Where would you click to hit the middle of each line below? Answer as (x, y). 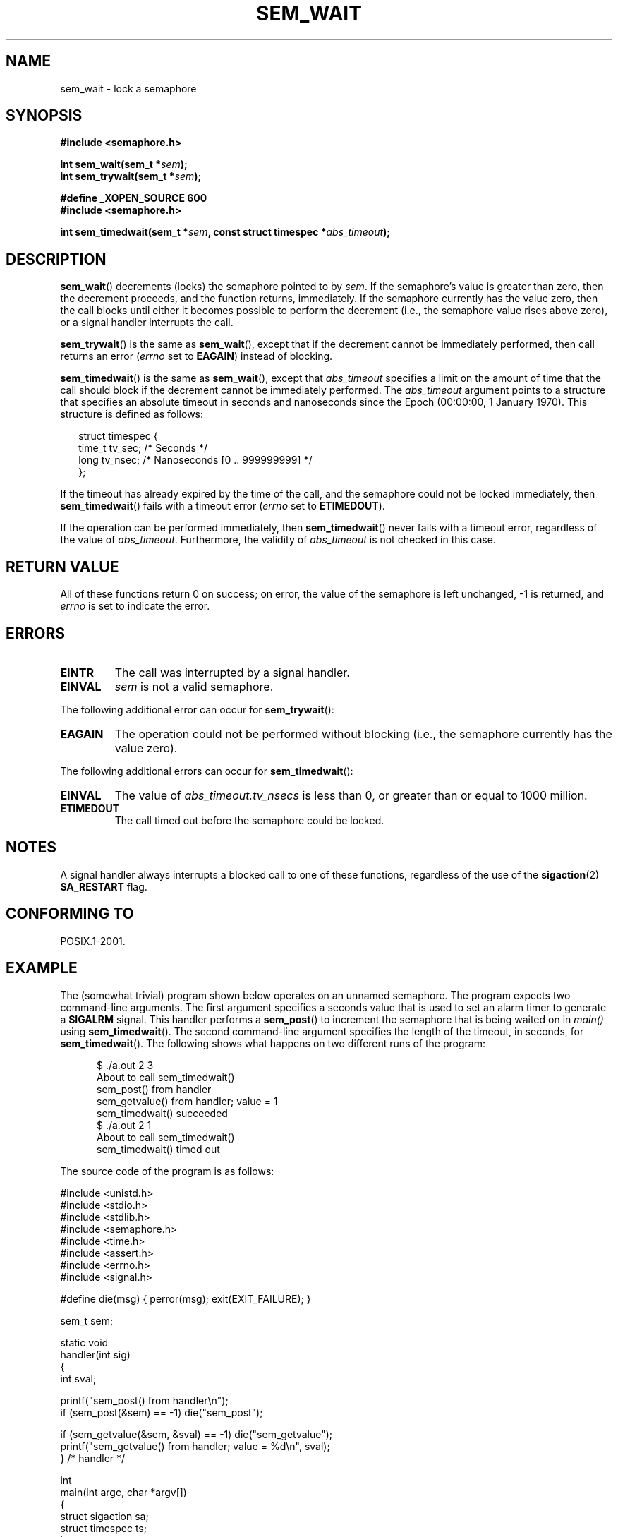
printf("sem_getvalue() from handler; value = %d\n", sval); (195, 1446)
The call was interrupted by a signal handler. (232, 672)
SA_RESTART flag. (104, 886)
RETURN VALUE (62, 567)
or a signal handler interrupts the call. (147, 323)
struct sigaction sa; (104, 1516)
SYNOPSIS (44, 116)
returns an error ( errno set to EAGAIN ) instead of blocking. (196, 356)
